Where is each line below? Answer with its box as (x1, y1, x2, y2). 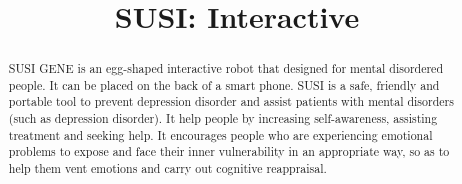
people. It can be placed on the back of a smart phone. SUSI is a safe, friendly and (8, 76, 440, 93)
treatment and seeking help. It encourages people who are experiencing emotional (8, 126, 433, 143)
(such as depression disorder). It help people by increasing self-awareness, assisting (8, 110, 438, 127)
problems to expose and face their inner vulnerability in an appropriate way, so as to (8, 143, 450, 160)
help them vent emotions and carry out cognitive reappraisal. (8, 160, 327, 177)
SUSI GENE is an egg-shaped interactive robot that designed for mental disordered (8, 60, 444, 77)
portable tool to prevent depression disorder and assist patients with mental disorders (8, 93, 454, 110)
